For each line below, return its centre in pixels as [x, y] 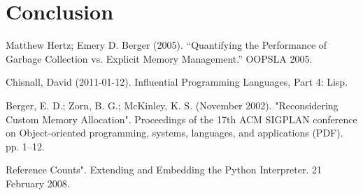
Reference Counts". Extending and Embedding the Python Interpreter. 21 [164, 170]
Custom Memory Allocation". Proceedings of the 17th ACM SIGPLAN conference [181, 119]
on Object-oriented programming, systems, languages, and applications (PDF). [175, 133]
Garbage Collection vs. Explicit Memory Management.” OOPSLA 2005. [159, 58]
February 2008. [38, 183]
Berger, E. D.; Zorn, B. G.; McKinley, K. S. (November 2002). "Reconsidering [172, 105]
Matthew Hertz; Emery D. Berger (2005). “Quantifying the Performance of [166, 45]
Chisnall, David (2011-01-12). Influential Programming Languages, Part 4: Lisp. [177, 82]
